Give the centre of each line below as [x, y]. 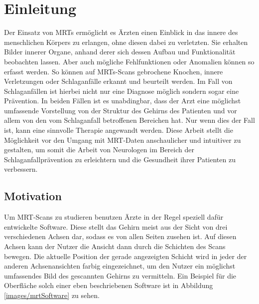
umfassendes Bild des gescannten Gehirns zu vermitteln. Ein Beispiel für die [120, 275]
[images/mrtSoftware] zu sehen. [52, 295]
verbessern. [21, 169]
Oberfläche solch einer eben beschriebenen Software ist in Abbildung [109, 285]
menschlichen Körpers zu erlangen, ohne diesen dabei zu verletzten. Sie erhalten [126, 42]
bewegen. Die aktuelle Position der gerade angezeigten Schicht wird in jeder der [126, 256]
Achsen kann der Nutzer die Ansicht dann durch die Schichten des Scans [115, 246]
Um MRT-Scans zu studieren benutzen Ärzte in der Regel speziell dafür [114, 217]
